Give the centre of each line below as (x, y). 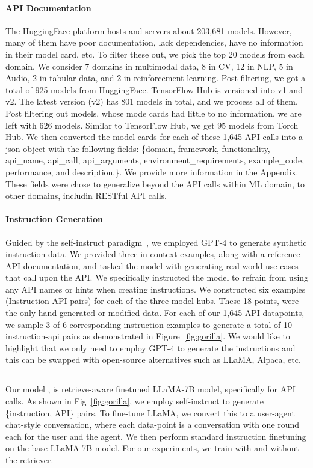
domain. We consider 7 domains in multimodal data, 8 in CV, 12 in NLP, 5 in (149, 66)
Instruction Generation (54, 219)
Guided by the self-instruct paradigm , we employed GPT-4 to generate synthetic (156, 242)
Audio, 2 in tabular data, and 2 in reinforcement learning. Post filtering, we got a (156, 78)
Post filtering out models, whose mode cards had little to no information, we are (153, 113)
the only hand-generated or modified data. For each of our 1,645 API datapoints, (155, 313)
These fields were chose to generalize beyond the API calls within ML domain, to (155, 184)
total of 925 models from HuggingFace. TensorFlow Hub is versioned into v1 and (154, 89)
